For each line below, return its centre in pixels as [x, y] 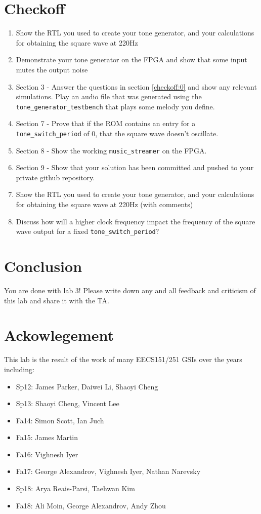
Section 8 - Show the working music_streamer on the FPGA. [111, 150]
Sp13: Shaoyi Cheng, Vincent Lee [68, 403]
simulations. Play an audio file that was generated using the [109, 96]
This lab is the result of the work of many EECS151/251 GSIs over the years [123, 359]
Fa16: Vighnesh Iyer [47, 454]
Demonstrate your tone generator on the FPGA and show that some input [132, 60]
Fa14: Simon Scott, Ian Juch [60, 420]
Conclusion [43, 266]
